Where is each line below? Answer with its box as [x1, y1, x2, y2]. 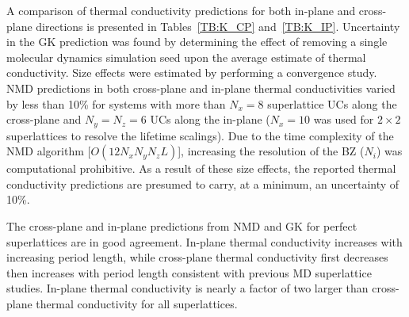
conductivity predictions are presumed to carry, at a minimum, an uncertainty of [6, 175, 399, 192]
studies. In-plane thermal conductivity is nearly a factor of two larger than [6, 280, 369, 296]
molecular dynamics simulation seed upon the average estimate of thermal [6, 48, 366, 65]
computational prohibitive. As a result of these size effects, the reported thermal [6, 160, 396, 177]
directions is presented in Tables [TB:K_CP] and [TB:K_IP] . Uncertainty [36, 17, 400, 34]
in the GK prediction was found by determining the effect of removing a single [6, 33, 388, 50]
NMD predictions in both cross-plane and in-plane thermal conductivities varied [6, 79, 396, 96]
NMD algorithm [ [6, 143, 91, 159]
